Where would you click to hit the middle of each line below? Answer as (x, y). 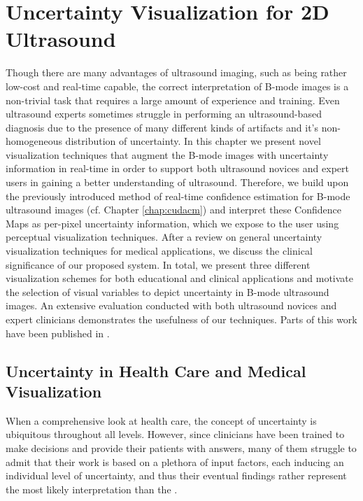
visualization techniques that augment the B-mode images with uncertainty (167, 154)
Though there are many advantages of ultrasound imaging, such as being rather (176, 72)
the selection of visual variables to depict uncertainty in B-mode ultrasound (168, 291)
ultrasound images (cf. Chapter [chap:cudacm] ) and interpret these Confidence (173, 210)
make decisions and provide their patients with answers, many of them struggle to (181, 447)
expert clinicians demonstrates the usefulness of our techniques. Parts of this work (181, 319)
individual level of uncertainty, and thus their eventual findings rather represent (176, 475)
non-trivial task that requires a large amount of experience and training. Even (173, 100)
